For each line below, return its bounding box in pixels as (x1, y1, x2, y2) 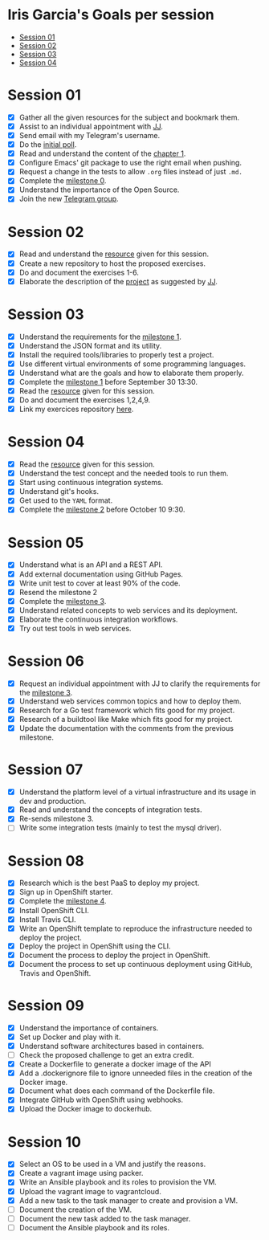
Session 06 (7, 652, 85, 671)
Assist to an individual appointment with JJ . (18, 121, 164, 131)
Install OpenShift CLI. (18, 905, 89, 915)
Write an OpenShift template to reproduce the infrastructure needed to (18, 924, 253, 933)
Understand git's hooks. (18, 487, 100, 496)
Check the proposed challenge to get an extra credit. (18, 1050, 194, 1059)
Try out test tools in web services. (18, 623, 132, 633)
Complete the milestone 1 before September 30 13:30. (18, 377, 198, 386)
